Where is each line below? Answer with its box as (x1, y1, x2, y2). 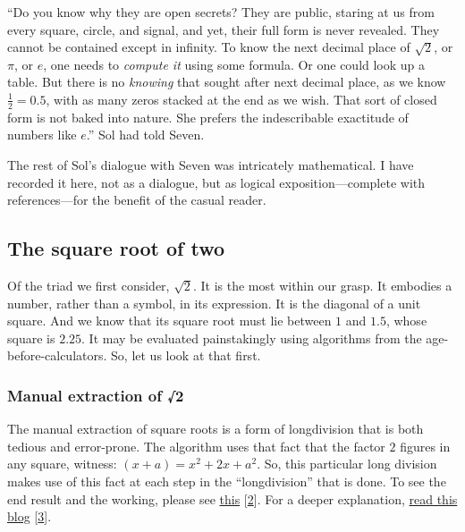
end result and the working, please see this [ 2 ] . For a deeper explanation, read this (7, 489, 458, 508)
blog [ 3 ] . (7, 507, 52, 526)
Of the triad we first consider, (7, 275, 170, 294)
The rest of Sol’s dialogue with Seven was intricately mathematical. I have (7, 155, 414, 173)
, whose (385, 311, 427, 330)
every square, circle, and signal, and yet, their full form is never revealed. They (7, 20, 440, 38)
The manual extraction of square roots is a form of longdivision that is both (7, 419, 424, 438)
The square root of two (7, 234, 225, 262)
